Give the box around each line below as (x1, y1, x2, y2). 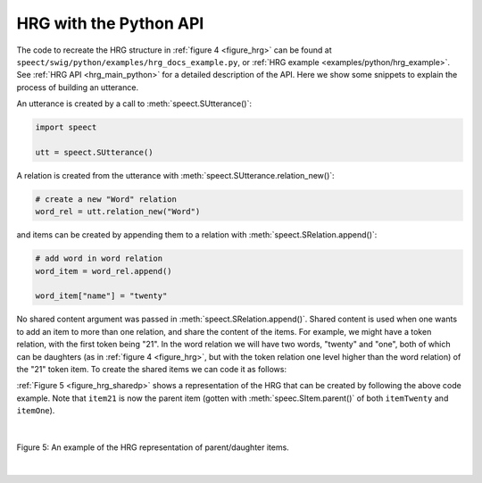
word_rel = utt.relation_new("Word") (35, 206, 201, 217)
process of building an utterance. (16, 81, 138, 93)
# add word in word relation (35, 254, 163, 263)
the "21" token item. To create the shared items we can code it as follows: (16, 363, 287, 374)
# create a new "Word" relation (35, 194, 178, 204)
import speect (35, 122, 97, 133)
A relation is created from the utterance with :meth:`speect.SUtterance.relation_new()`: (16, 170, 335, 180)
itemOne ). (16, 405, 55, 416)
